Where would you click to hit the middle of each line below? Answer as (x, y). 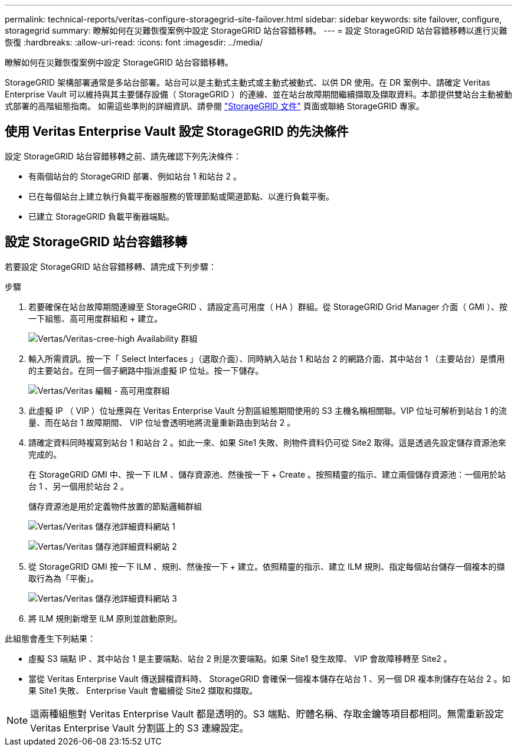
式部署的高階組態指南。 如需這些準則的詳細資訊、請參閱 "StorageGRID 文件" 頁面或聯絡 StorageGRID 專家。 (215, 106)
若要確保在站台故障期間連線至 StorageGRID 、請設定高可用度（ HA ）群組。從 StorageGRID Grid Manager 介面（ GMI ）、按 (268, 306)
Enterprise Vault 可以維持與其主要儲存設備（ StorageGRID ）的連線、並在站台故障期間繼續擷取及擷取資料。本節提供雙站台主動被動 (258, 94)
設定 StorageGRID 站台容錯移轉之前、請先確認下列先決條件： (123, 156)
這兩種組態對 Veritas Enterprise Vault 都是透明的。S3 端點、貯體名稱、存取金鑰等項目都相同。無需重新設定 (267, 714)
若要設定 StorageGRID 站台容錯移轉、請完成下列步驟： (111, 266)
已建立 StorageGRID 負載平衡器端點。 (101, 216)
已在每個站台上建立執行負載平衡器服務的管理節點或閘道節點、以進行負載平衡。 (181, 196)
